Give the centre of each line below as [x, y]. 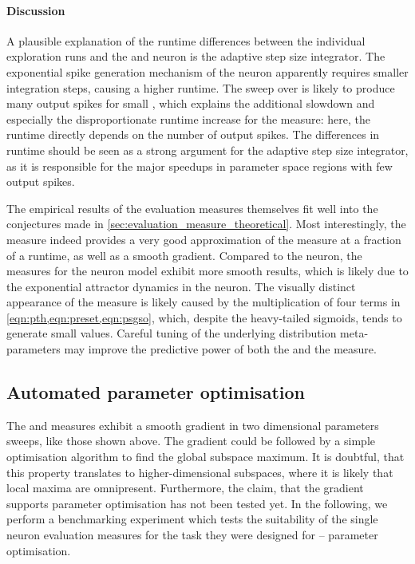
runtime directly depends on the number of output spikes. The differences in [193, 134]
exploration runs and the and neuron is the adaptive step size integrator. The [196, 56]
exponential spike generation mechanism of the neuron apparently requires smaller [207, 71]
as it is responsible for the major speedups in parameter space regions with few [200, 166]
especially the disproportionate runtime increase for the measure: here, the [188, 118]
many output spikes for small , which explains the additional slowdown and [191, 103]
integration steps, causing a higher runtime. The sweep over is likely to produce [201, 87]
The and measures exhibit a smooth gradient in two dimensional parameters [193, 425]
